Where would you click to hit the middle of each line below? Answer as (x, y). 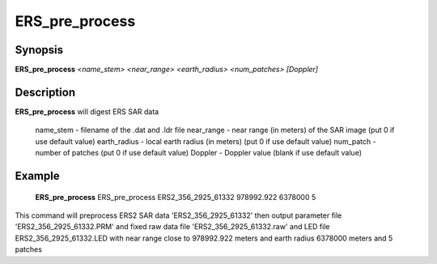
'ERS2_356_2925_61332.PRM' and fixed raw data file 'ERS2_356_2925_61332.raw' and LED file (172, 227)
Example (37, 175)
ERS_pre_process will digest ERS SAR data (87, 111)
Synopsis (39, 50)
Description (45, 92)
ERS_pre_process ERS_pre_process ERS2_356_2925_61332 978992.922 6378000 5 (176, 197)
